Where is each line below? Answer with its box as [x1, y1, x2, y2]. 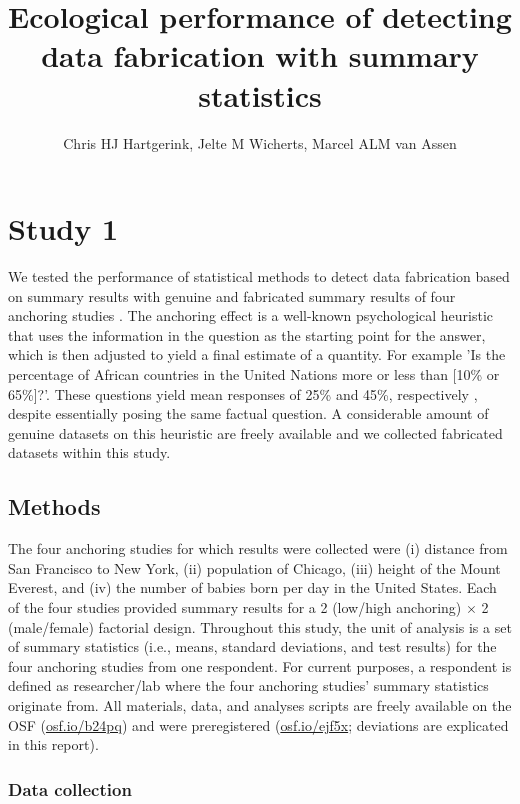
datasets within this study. [8, 442, 171, 463]
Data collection [8, 776, 132, 801]
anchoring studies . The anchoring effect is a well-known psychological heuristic [8, 305, 494, 326]
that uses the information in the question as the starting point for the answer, [8, 324, 486, 345]
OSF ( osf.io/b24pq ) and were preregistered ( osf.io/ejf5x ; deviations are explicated [8, 714, 509, 735]
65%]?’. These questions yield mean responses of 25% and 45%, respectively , [8, 383, 478, 404]
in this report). [8, 734, 99, 755]
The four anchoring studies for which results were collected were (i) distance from [8, 538, 508, 559]
